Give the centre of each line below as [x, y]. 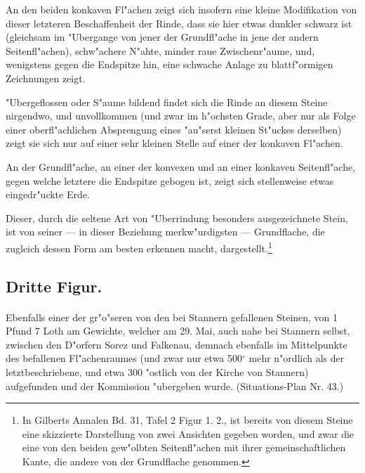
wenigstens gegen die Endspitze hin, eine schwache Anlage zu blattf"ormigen [170, 64]
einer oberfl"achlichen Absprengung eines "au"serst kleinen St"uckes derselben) [174, 129]
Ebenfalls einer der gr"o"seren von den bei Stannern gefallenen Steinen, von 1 [172, 317]
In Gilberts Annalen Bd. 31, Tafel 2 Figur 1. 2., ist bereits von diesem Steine [187, 420]
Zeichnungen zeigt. [46, 78]
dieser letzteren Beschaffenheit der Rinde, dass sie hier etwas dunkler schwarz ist [179, 23]
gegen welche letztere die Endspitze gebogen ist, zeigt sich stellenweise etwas [170, 180]
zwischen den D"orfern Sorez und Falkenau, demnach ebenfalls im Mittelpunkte [177, 344]
